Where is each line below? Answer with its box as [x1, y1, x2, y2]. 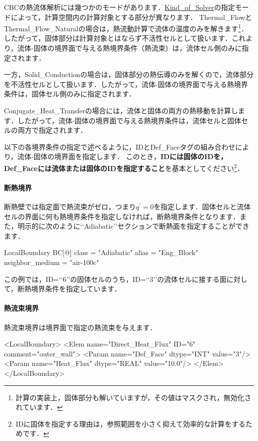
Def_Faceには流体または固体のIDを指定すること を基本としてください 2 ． [4, 161, 244, 173]
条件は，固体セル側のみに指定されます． [4, 88, 136, 99]
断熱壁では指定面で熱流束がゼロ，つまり [4, 201, 136, 212]
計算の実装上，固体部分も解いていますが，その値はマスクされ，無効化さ [15, 392, 252, 402]
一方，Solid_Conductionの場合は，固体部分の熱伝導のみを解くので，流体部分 [4, 69, 254, 80]
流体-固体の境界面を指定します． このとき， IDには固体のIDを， [17, 151, 228, 162]
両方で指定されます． [17, 125, 87, 135]
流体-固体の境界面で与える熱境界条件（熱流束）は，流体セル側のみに [17, 43, 242, 53]
